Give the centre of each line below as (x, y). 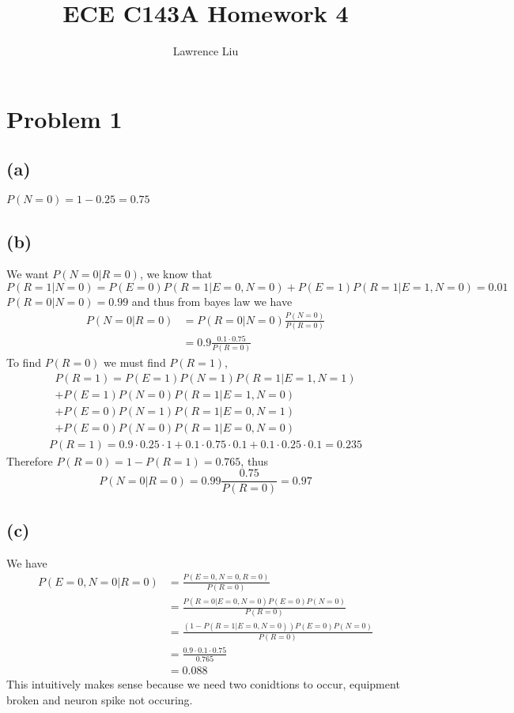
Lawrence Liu (206, 51)
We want (28, 274)
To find (24, 362)
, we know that (176, 274)
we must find (135, 362)
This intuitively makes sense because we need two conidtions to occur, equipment (203, 684)
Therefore (30, 460)
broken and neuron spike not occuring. (100, 699)
